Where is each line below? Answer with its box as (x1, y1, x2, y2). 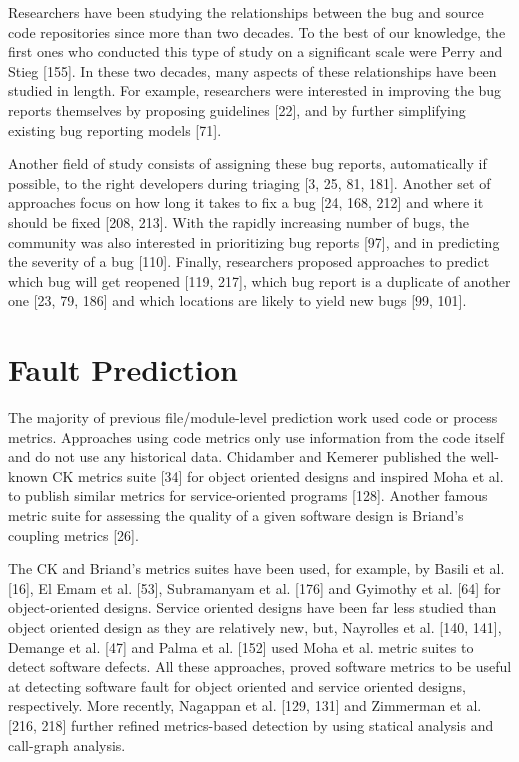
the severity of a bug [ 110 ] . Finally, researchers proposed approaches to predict (8, 251, 490, 272)
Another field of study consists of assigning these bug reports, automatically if (8, 153, 487, 174)
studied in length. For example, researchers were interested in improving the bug (8, 80, 502, 101)
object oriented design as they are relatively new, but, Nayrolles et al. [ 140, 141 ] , (8, 616, 502, 637)
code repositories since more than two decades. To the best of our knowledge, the (8, 21, 506, 42)
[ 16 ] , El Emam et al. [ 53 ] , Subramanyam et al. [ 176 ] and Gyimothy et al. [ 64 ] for (8, 577, 501, 598)
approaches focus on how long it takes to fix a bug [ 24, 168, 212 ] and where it (8, 192, 484, 213)
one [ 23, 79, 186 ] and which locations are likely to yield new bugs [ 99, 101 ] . (8, 290, 467, 311)
